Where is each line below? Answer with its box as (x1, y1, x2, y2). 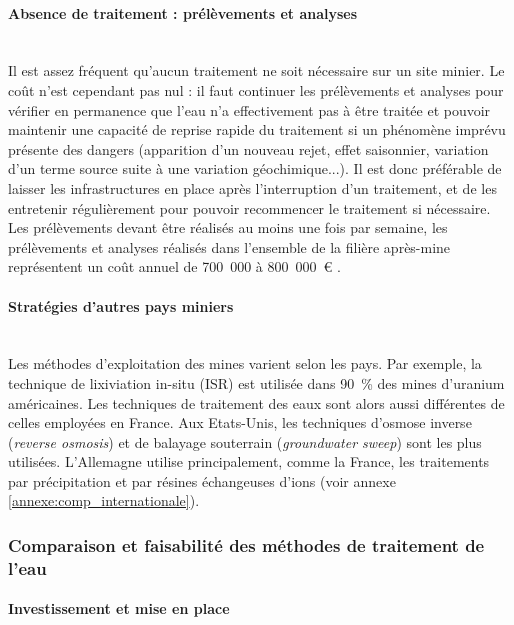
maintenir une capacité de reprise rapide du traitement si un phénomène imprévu (8, 119, 506, 140)
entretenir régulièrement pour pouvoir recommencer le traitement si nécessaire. (8, 197, 491, 218)
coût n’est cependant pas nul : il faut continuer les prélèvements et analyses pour (8, 79, 504, 100)
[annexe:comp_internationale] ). (8, 490, 200, 511)
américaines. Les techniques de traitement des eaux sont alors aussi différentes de (8, 392, 505, 413)
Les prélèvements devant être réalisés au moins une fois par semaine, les (8, 217, 448, 238)
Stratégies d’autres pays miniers (8, 295, 234, 316)
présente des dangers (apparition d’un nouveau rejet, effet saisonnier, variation (8, 138, 489, 159)
